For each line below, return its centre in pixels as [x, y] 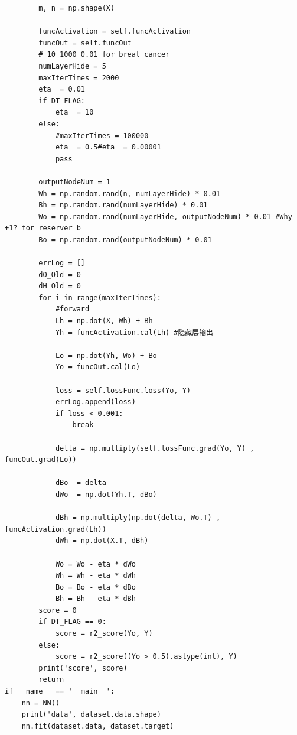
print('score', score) [83, 668]
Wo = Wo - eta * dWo [95, 564]
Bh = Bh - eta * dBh [95, 599]
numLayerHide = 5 [72, 66]
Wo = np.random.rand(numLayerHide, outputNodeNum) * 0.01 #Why [165, 217]
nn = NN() [41, 703]
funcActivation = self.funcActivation [115, 32]
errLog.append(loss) [95, 402]
